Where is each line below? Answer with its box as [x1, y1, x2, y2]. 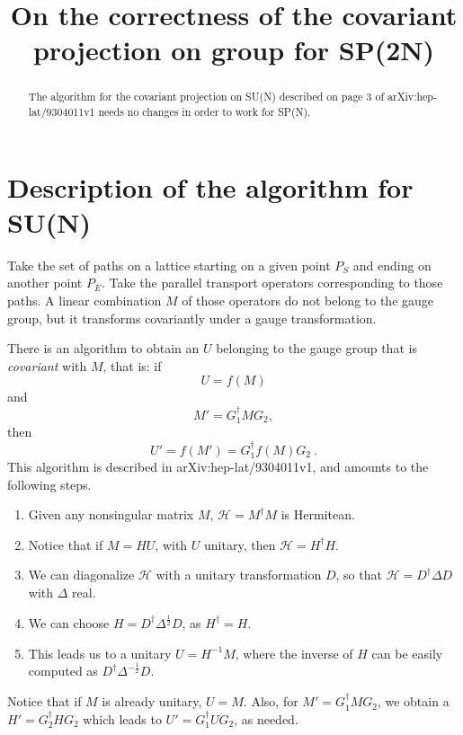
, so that [335, 565, 382, 584]
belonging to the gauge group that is [216, 339, 417, 358]
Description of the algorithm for [7, 168, 414, 205]
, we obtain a [377, 692, 450, 711]
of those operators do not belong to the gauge [182, 290, 434, 309]
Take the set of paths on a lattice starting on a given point [7, 255, 331, 274]
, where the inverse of [235, 643, 353, 662]
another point [7, 273, 83, 292]
